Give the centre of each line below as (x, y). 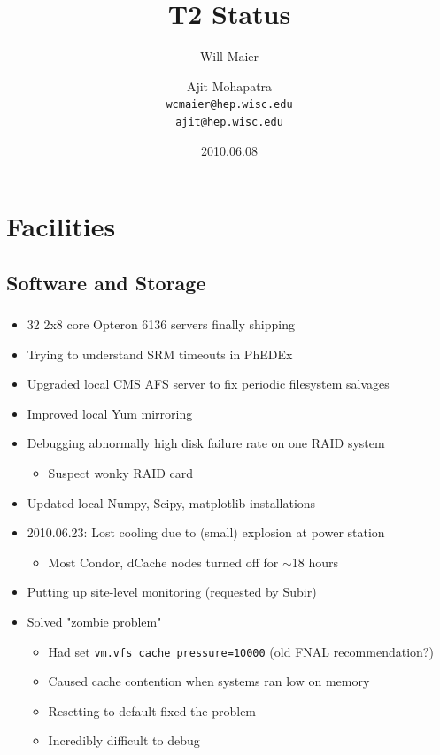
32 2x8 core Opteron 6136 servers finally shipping (161, 324)
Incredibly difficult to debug (124, 740)
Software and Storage (106, 282)
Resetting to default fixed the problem (152, 710)
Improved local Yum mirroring (110, 413)
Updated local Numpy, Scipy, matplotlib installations (171, 502)
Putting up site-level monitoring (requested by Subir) (172, 592)
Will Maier (229, 56)
